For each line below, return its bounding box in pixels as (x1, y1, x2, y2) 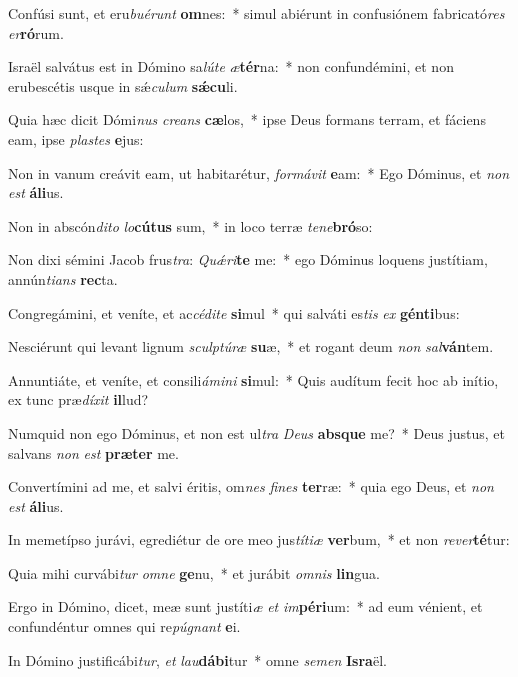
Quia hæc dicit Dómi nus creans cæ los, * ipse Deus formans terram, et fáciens (8, 109, 486, 130)
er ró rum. (8, 22, 64, 43)
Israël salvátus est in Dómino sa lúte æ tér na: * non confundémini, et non (8, 56, 454, 77)
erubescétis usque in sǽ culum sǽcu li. (8, 75, 238, 96)
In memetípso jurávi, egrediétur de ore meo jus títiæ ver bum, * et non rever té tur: (8, 529, 510, 550)
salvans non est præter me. (8, 442, 179, 463)
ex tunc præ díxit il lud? (8, 389, 149, 410)
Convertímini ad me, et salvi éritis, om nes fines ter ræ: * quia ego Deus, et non (8, 476, 494, 497)
